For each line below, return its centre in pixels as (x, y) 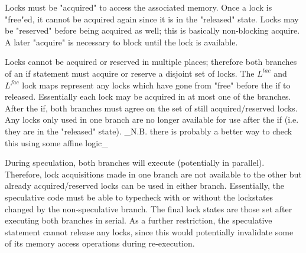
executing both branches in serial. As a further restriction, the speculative (139, 220)
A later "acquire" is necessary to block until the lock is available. (121, 42)
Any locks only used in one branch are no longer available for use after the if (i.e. (152, 119)
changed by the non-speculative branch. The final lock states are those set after (149, 208)
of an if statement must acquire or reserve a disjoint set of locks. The (130, 73)
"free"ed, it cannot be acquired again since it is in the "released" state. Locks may (152, 19)
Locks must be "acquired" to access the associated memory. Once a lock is (139, 7)
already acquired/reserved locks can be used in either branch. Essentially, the (144, 185)
